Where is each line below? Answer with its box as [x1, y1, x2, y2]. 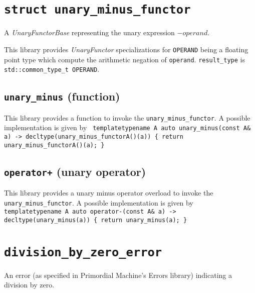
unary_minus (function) [4, 88, 120, 104]
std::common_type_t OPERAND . [4, 64, 100, 74]
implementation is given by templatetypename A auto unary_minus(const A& [4, 122, 251, 133]
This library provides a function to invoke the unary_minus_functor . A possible [4, 112, 250, 123]
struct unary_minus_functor [4, 3, 191, 17]
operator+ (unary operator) [4, 163, 146, 179]
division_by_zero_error [4, 245, 162, 259]
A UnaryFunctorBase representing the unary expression [4, 27, 175, 38]
